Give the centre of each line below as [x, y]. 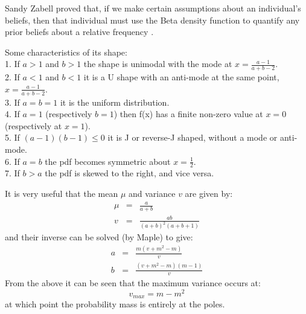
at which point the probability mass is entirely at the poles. [115, 304]
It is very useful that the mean [62, 194]
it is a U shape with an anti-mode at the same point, [181, 77]
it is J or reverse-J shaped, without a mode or [193, 137]
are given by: [209, 194]
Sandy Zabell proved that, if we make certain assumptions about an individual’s [153, 8]
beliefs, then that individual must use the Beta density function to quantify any [152, 20]
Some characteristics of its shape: [66, 52]
